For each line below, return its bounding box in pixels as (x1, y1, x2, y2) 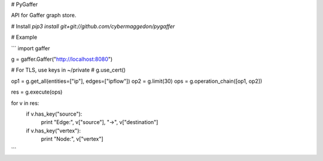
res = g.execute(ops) (11, 88, 63, 95)
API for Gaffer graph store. (11, 12, 77, 19)
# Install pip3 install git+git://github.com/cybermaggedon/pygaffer (11, 23, 175, 30)
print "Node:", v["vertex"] (41, 135, 104, 143)
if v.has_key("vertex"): (26, 127, 81, 134)
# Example (11, 33, 38, 41)
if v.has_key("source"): (26, 110, 83, 117)
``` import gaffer (11, 45, 50, 52)
